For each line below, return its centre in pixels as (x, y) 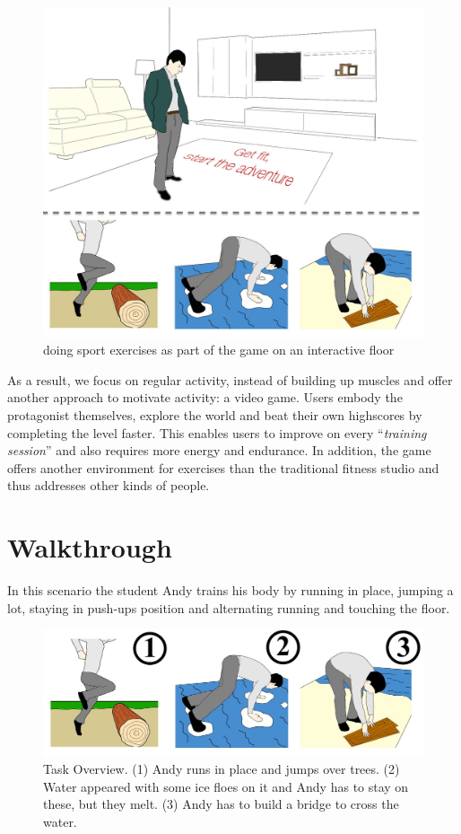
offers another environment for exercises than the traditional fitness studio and (223, 467)
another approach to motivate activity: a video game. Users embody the (205, 397)
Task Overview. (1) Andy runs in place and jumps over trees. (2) (222, 769)
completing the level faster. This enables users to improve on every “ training (217, 432)
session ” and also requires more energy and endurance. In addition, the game (219, 450)
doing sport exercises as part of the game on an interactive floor (219, 350)
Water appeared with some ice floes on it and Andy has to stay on (226, 786)
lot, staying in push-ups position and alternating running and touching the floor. (229, 607)
